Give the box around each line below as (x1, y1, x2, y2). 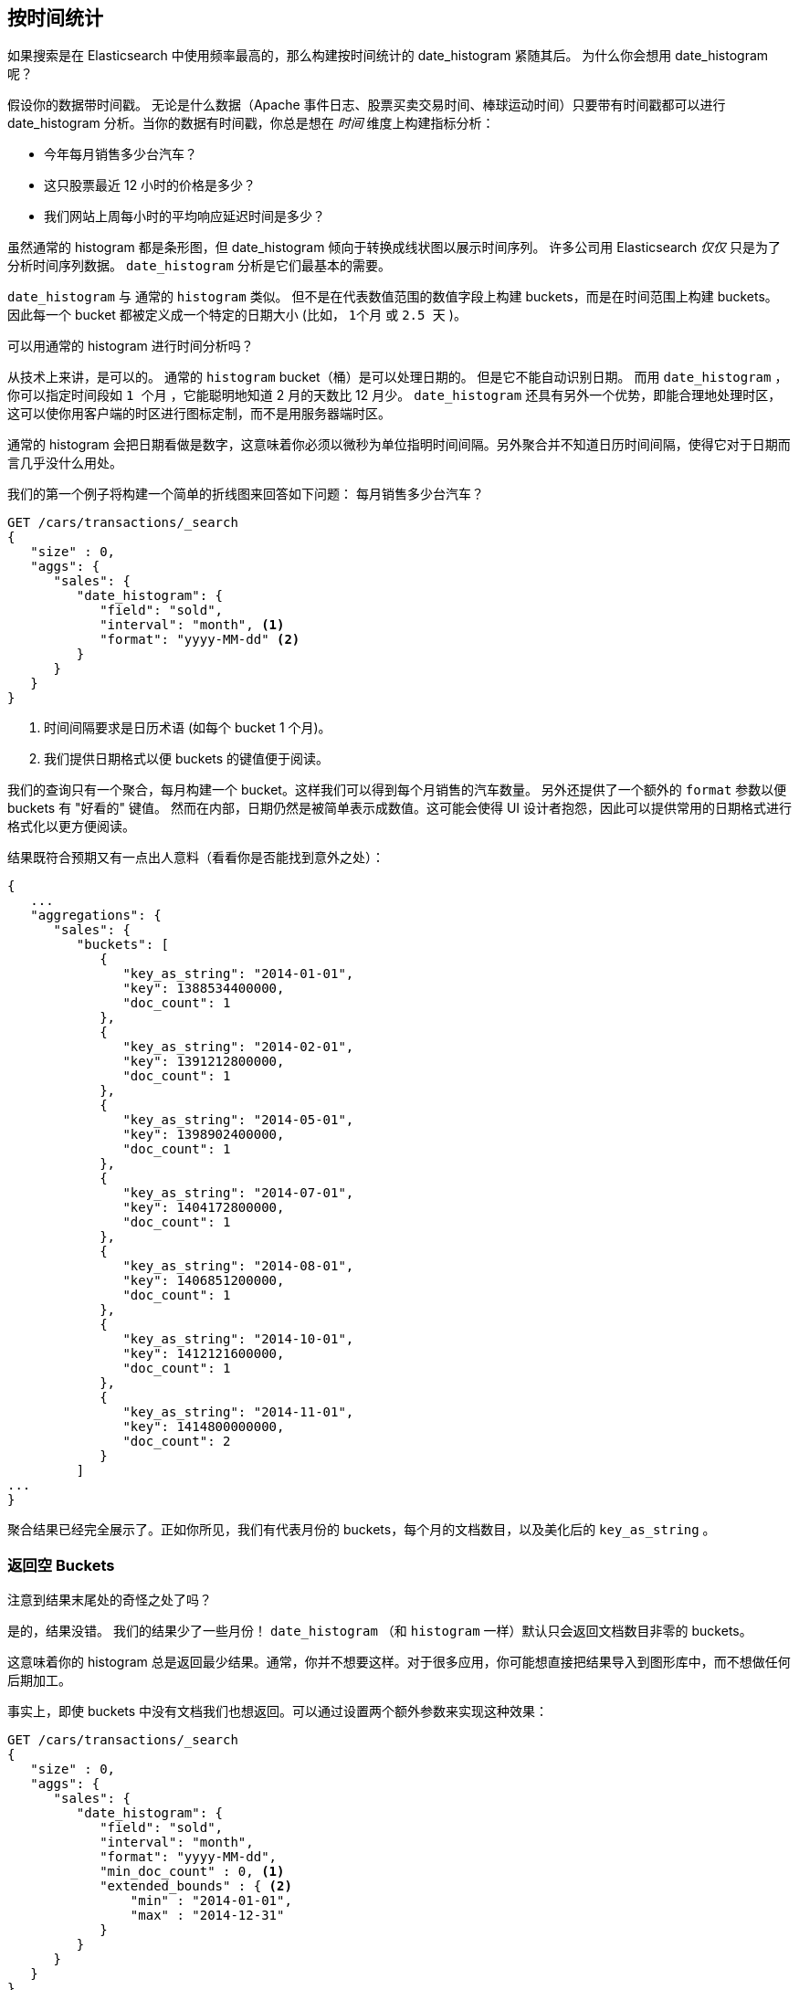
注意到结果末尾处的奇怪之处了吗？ (7, 1592, 212, 1608)
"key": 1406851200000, (122, 1273, 285, 1289)
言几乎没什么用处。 (7, 455, 122, 471)
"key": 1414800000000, (122, 1419, 285, 1435)
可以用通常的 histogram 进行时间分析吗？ (7, 338, 254, 354)
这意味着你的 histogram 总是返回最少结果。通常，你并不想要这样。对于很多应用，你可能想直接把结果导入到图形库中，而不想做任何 (7, 1654, 791, 1670)
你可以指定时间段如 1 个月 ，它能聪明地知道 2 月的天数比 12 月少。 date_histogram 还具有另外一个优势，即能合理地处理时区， (7, 387, 782, 404)
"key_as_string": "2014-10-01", (122, 1332, 354, 1347)
